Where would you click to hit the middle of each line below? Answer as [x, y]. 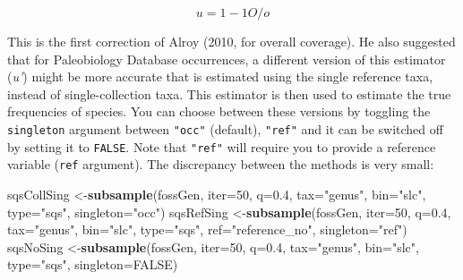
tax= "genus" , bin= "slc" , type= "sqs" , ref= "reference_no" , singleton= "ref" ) [207, 229]
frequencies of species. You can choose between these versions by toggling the [219, 111]
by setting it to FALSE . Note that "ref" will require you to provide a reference [222, 146]
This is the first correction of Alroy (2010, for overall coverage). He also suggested [231, 41]
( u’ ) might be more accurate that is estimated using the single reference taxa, [220, 76]
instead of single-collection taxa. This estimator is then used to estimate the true [229, 93]
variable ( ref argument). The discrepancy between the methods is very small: [221, 164]
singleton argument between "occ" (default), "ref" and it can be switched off [225, 128]
